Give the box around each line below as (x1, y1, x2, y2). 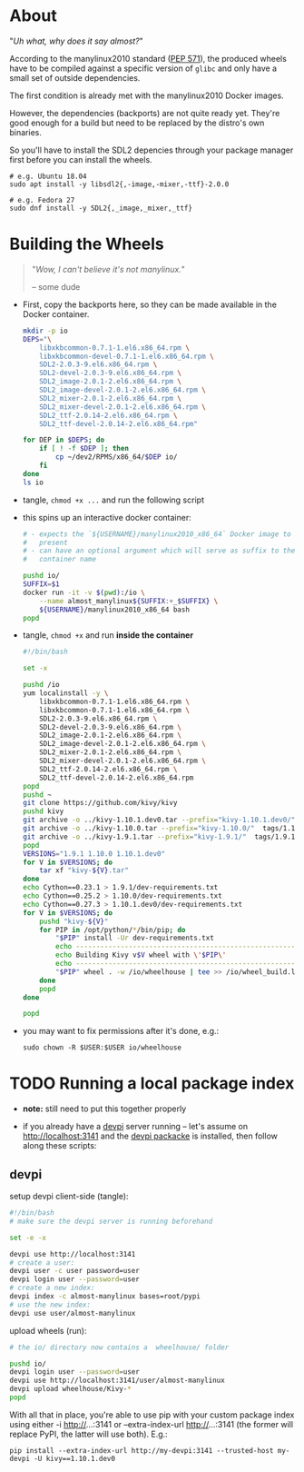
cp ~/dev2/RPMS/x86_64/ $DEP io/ (55, 453, 178, 462)
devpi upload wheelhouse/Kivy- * (9, 1385, 132, 1394)
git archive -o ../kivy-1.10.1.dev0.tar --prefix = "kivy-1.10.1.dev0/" (22, 815, 296, 825)
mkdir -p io (22, 326, 68, 335)
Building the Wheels (9, 234, 165, 254)
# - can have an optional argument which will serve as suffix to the (22, 546, 296, 555)
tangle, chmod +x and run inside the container (22, 630, 193, 641)
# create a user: (9, 1258, 75, 1268)
